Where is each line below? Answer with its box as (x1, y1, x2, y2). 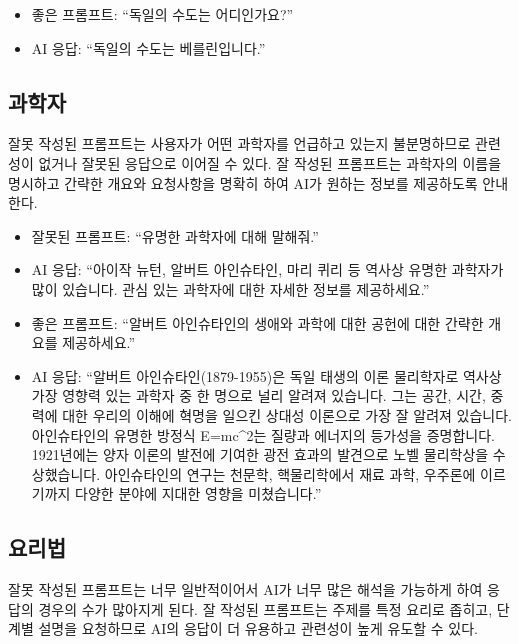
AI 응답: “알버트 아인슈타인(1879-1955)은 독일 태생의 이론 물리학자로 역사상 (31, 365, 502, 386)
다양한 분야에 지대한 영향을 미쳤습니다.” (75, 483, 322, 504)
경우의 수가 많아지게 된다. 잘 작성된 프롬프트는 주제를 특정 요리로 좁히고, (38, 598, 493, 619)
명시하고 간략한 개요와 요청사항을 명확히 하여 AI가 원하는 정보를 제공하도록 (8, 172, 478, 193)
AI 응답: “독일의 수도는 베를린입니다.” (31, 37, 266, 58)
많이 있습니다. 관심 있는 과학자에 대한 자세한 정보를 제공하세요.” (31, 278, 430, 299)
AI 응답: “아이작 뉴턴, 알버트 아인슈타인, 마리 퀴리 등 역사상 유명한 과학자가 (31, 259, 504, 280)
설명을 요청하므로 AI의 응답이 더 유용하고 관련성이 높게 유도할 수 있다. (38, 618, 479, 639)
